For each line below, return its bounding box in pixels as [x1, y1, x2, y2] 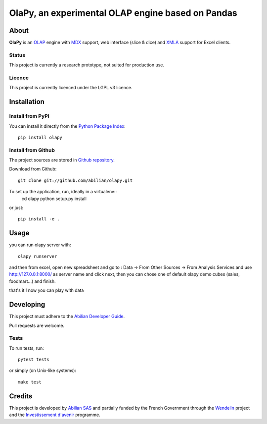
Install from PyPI [9, 113, 49, 120]
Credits [9, 392, 33, 400]
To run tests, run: [9, 345, 44, 351]
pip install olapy [18, 134, 63, 140]
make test [18, 379, 42, 385]
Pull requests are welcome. [9, 322, 64, 328]
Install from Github [9, 147, 55, 154]
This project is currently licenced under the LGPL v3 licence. [9, 85, 133, 91]
